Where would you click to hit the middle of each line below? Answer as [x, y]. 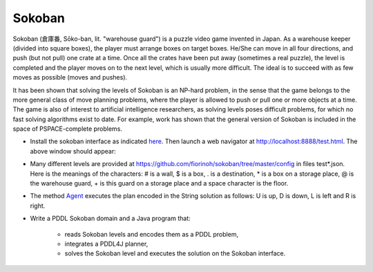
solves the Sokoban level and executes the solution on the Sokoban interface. [175, 253]
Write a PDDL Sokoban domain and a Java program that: [111, 219]
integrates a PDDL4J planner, [106, 244]
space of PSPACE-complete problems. [67, 129]
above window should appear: [73, 151]
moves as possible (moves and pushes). [70, 78]
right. [38, 206]
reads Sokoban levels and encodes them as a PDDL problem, [151, 234]
